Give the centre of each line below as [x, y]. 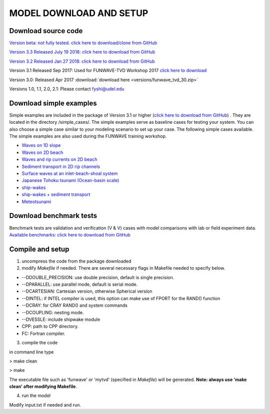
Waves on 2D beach [42, 152]
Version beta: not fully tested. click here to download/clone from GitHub [83, 43]
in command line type [31, 352]
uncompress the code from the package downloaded [76, 261]
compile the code [40, 343]
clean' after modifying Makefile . [43, 386]
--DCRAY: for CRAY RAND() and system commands [74, 305]
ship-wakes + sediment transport [56, 194]
